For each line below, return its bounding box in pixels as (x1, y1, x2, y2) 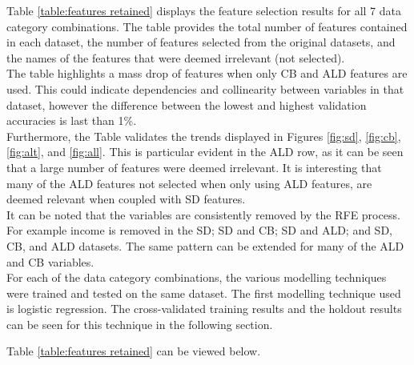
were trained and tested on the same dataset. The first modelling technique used (6, 284, 401, 301)
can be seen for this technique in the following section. (6, 315, 273, 332)
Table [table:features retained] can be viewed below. (6, 343, 261, 359)
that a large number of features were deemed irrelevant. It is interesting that (6, 158, 382, 175)
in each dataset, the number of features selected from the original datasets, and (6, 34, 396, 50)
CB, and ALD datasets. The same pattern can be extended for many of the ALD (6, 237, 404, 254)
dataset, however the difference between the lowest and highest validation (6, 96, 367, 113)
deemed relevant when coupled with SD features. (6, 191, 246, 207)
